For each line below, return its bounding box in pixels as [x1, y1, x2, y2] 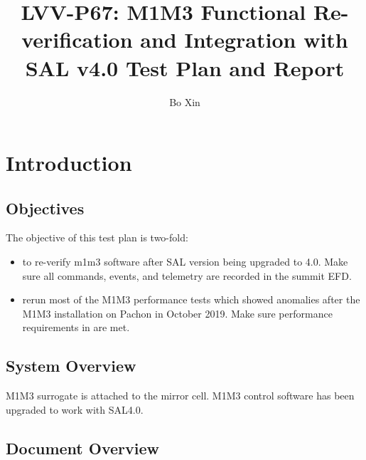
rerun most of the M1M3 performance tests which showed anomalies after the [22, 292, 360, 307]
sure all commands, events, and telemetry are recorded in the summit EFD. [22, 268, 352, 283]
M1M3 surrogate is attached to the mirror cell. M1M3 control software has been [6, 388, 355, 403]
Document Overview [6, 437, 159, 459]
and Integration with [140, 25, 348, 54]
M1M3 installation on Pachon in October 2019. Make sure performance [22, 305, 333, 320]
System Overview [6, 355, 136, 377]
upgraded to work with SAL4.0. [6, 402, 144, 417]
